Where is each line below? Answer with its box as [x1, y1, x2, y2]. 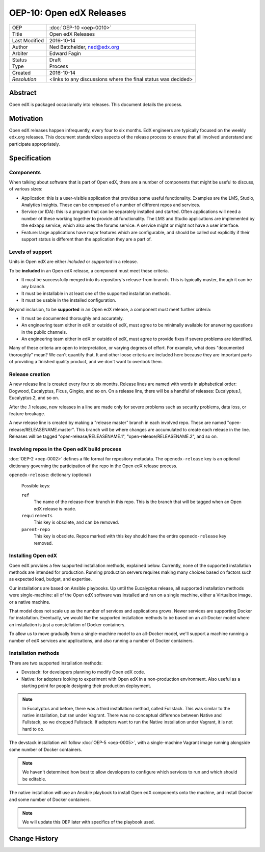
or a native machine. [9, 599, 51, 605]
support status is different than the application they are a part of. [21, 236, 152, 242]
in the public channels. [21, 329, 67, 335]
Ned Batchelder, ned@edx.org [49, 43, 120, 50]
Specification [9, 154, 51, 162]
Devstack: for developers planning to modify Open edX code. [21, 669, 146, 675]
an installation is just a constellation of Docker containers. [9, 621, 126, 628]
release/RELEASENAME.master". [9, 426, 76, 432]
